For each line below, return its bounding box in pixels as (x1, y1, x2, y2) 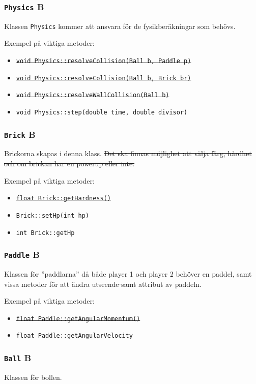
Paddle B (4, 248, 40, 261)
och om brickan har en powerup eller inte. (4, 158, 135, 169)
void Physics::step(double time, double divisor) (16, 109, 188, 116)
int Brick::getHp (16, 229, 75, 237)
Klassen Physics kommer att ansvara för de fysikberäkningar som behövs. (4, 20, 236, 31)
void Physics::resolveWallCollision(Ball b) (16, 92, 169, 99)
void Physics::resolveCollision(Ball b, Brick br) (16, 74, 191, 82)
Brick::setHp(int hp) (16, 212, 89, 219)
